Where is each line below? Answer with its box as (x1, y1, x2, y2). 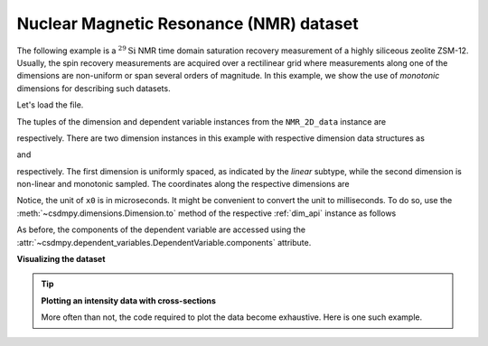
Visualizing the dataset (16, 254, 106, 265)
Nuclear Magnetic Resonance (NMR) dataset (16, 14, 359, 33)
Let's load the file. (16, 99, 84, 110)
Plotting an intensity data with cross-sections (41, 295, 217, 306)
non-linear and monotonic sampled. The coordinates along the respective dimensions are (16, 179, 350, 190)
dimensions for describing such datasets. (16, 82, 171, 94)
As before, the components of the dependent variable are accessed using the (16, 224, 306, 235)
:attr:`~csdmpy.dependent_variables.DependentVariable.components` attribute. (16, 237, 312, 248)
